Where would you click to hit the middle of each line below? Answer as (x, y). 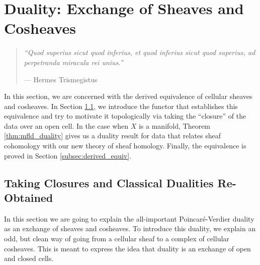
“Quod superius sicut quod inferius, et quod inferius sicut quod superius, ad (140, 52)
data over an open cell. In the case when (66, 125)
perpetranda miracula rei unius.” (73, 62)
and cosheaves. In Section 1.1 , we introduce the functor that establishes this (121, 106)
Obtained (29, 198)
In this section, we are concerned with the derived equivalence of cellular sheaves (128, 96)
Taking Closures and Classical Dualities (109, 182)
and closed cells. (29, 258)
